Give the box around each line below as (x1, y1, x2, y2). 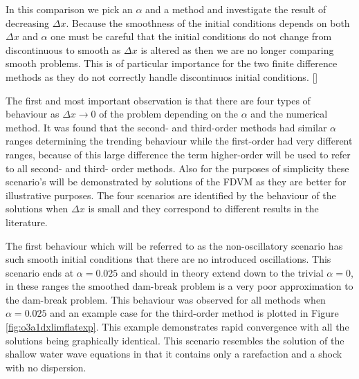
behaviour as (6, 107, 59, 121)
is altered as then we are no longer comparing (140, 42, 334, 57)
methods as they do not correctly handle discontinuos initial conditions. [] (6, 69, 318, 84)
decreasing (6, 15, 50, 30)
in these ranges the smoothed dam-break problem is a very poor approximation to (6, 279, 353, 293)
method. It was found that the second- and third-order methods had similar (6, 120, 327, 134)
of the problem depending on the (99, 107, 239, 121)
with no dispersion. (6, 360, 86, 374)
